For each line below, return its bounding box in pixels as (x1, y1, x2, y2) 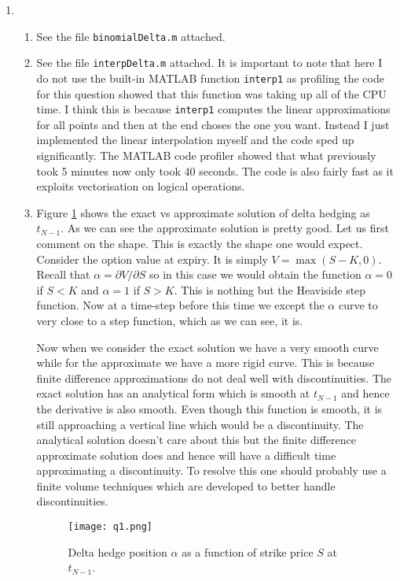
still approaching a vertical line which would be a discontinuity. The (36, 416, 364, 432)
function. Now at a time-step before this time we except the (36, 297, 325, 313)
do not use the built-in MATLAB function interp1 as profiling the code (36, 69, 384, 86)
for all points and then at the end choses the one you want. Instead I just (36, 116, 390, 132)
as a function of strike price (182, 543, 314, 560)
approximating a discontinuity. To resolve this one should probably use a (36, 462, 387, 479)
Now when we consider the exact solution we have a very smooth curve (36, 339, 379, 355)
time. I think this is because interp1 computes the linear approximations (36, 101, 391, 117)
